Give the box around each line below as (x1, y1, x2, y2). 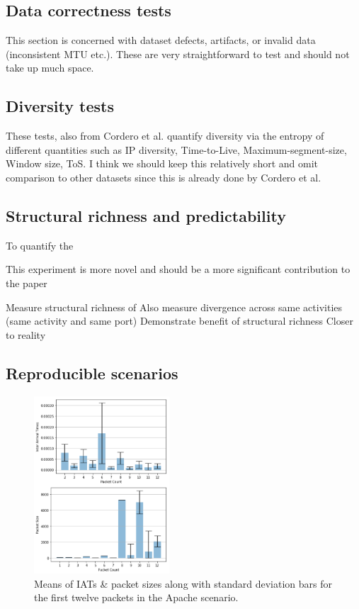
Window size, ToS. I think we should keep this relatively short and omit (6, 156, 318, 171)
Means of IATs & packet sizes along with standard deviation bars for (34, 576, 332, 591)
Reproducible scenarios (6, 362, 178, 384)
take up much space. (6, 60, 94, 75)
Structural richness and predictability (6, 204, 286, 226)
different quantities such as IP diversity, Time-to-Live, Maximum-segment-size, (6, 142, 347, 157)
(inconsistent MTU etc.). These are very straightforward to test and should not (6, 46, 350, 61)
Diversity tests (6, 95, 114, 117)
